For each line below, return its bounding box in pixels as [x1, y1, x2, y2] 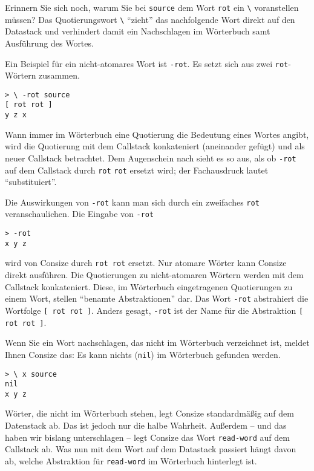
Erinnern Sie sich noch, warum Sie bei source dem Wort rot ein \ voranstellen [5, 1, 299, 13]
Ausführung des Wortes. [5, 36, 94, 49]
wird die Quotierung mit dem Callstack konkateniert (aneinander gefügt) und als [5, 140, 305, 152]
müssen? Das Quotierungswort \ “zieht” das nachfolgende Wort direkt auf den [5, 13, 295, 25]
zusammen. [39, 69, 80, 82]
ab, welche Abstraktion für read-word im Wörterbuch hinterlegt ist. [5, 454, 257, 467]
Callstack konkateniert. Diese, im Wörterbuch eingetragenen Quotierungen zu [5, 280, 293, 293]
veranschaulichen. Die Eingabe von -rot [5, 207, 154, 220]
